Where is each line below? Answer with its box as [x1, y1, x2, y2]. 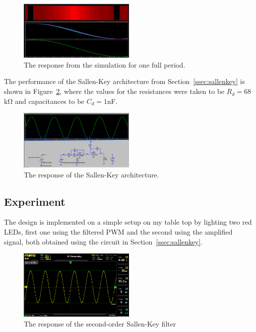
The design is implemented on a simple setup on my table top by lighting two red [4, 217, 252, 227]
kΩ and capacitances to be [4, 95, 84, 106]
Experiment [4, 193, 65, 209]
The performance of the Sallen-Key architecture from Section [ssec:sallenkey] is [4, 76, 245, 86]
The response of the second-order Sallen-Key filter [24, 318, 176, 329]
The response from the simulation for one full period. [24, 59, 186, 70]
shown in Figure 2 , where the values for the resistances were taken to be [4, 86, 225, 96]
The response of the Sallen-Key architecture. [24, 169, 159, 179]
